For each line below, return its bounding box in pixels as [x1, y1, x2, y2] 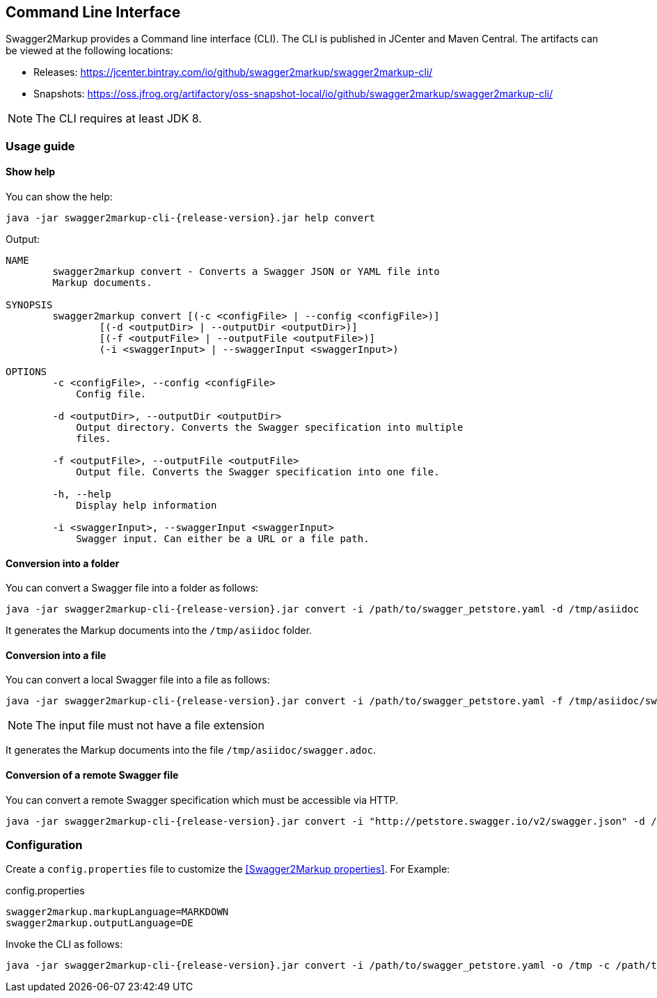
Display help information [76, 500, 217, 512]
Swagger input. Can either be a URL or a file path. [76, 533, 370, 545]
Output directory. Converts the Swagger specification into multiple [76, 422, 464, 434]
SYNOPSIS [6, 299, 53, 311]
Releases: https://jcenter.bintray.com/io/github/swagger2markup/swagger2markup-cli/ [33, 66, 433, 79]
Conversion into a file [6, 649, 106, 661]
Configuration [6, 838, 83, 853]
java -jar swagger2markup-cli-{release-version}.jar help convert [6, 212, 376, 224]
